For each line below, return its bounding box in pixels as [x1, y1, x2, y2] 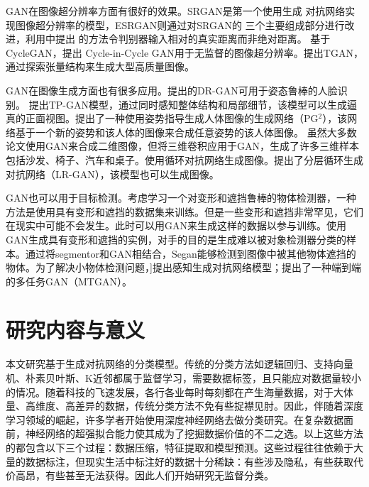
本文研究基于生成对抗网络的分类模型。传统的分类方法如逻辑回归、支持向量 [6, 356, 353, 371]
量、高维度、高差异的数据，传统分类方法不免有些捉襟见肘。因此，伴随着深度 [6, 398, 363, 413]
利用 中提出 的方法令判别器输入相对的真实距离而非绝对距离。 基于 [25, 31, 331, 46]
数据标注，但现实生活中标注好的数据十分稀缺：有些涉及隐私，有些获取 [25, 454, 353, 469]
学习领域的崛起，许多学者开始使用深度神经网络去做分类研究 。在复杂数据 [6, 412, 343, 427]
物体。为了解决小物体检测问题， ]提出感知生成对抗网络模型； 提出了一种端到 [6, 260, 351, 275]
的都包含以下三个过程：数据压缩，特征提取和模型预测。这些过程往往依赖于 [6, 439, 353, 454]
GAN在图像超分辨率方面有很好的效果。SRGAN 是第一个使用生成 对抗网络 [6, 4, 346, 18]
